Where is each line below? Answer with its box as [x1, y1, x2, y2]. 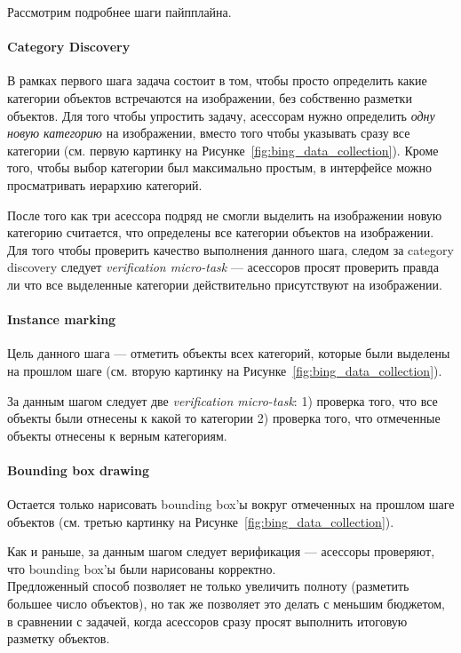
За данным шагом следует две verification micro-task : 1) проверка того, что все [7, 391, 438, 410]
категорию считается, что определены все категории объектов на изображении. [7, 223, 434, 242]
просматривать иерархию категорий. [7, 175, 203, 194]
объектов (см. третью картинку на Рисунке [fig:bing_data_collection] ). [7, 512, 394, 530]
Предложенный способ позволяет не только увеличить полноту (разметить [7, 577, 409, 595]
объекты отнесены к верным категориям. [7, 426, 227, 444]
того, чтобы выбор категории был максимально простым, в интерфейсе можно [7, 158, 432, 177]
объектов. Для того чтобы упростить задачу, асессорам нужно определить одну [7, 106, 435, 124]
